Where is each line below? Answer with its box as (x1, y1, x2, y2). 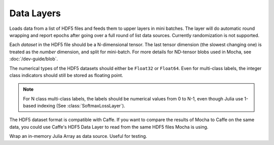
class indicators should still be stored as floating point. (9, 72, 124, 78)
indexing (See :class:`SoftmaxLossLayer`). (37, 103, 125, 109)
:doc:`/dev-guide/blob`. (9, 56, 58, 62)
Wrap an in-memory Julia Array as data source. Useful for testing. (9, 133, 147, 139)
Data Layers (9, 8, 61, 19)
